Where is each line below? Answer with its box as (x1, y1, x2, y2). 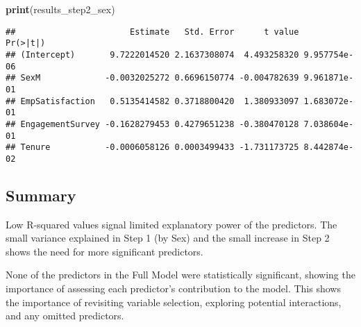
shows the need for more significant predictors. (6, 244, 203, 258)
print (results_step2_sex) (6, 2, 115, 16)
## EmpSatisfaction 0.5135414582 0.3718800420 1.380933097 (6, 96, 299, 106)
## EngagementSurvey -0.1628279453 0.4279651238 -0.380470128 (6, 119, 299, 129)
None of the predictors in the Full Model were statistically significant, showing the (6, 267, 355, 282)
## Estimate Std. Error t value (6, 26, 299, 37)
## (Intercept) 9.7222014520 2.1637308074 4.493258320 (6, 49, 299, 60)
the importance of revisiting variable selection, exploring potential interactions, (6, 294, 342, 309)
